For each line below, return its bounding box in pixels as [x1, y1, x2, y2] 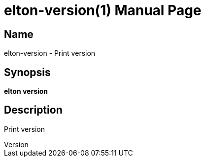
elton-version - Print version [4, 49, 96, 58]
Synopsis [4, 66, 51, 79]
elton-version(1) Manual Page [4, 2, 202, 19]
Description [4, 104, 63, 117]
